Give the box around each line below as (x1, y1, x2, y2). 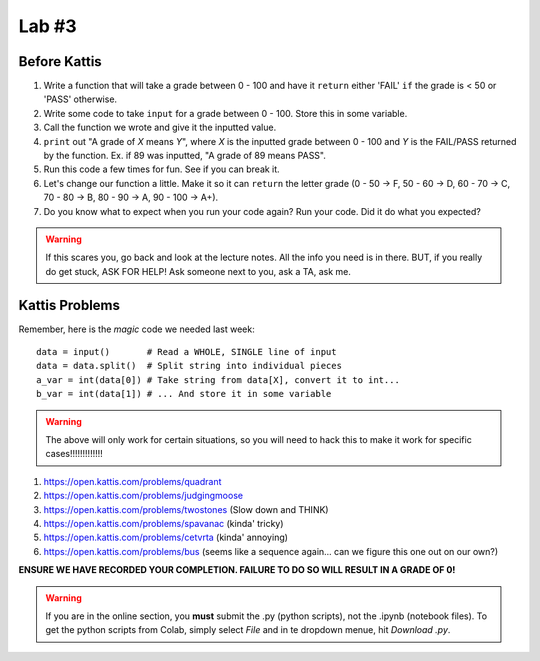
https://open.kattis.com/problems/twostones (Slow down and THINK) (43, 503, 329, 515)
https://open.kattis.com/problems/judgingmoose (43, 490, 244, 502)
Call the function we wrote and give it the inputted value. (43, 121, 277, 134)
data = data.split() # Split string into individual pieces (36, 360, 342, 372)
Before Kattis (18, 53, 102, 70)
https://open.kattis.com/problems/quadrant (43, 475, 222, 487)
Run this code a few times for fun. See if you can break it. (43, 163, 280, 175)
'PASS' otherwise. (43, 93, 118, 105)
